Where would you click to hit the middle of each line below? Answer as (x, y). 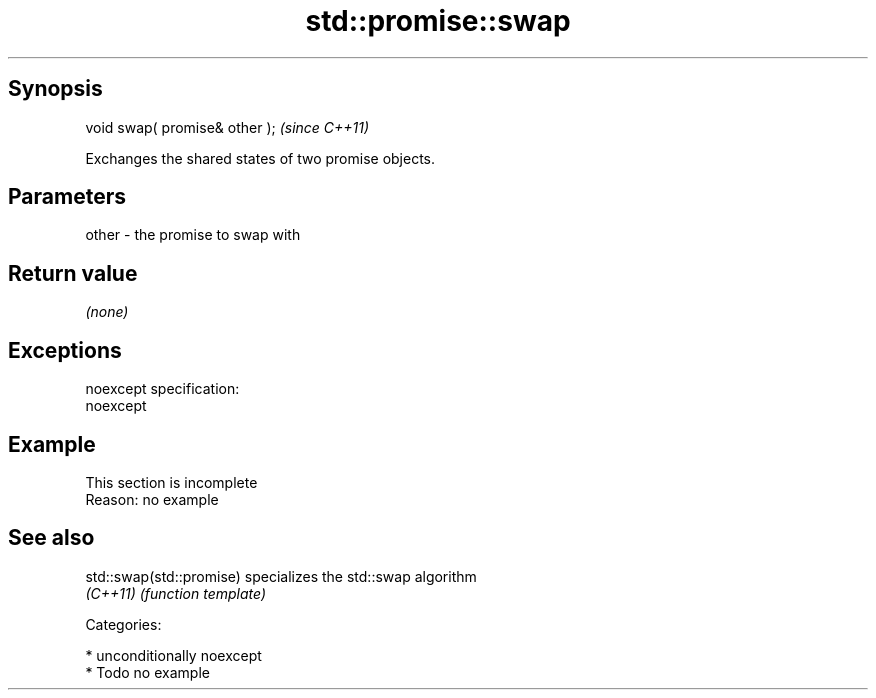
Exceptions (65, 350)
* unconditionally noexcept (173, 655)
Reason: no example (152, 499)
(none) (107, 312)
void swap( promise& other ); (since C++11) (227, 127)
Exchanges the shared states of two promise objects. (260, 158)
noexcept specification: (162, 389)
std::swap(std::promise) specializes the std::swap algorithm (281, 576)
